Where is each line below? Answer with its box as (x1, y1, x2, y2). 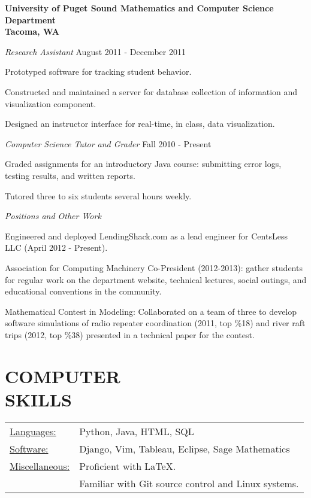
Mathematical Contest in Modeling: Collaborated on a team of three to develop (5, 305, 297, 317)
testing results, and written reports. (5, 169, 135, 181)
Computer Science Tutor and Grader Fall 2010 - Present (5, 137, 212, 150)
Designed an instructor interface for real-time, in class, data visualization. (5, 117, 275, 130)
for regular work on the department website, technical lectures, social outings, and (5, 273, 307, 286)
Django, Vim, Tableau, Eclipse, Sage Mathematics (79, 441, 290, 456)
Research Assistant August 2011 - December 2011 (5, 45, 186, 57)
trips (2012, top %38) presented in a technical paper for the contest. (5, 328, 255, 341)
